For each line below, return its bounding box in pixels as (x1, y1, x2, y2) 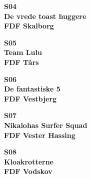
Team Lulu (4, 47, 42, 57)
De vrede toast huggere (4, 10, 86, 21)
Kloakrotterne (4, 156, 53, 166)
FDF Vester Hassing (4, 129, 75, 140)
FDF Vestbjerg (4, 93, 57, 103)
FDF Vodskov (4, 166, 52, 176)
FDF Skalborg (4, 20, 54, 31)
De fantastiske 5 (4, 83, 60, 94)
